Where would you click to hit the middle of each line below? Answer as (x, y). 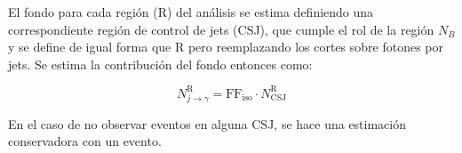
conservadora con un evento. (85, 141)
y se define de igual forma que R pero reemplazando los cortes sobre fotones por (226, 47)
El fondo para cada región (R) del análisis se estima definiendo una (191, 12)
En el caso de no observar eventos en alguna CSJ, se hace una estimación (207, 123)
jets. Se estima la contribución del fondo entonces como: (160, 64)
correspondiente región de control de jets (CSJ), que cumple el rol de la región (221, 29)
